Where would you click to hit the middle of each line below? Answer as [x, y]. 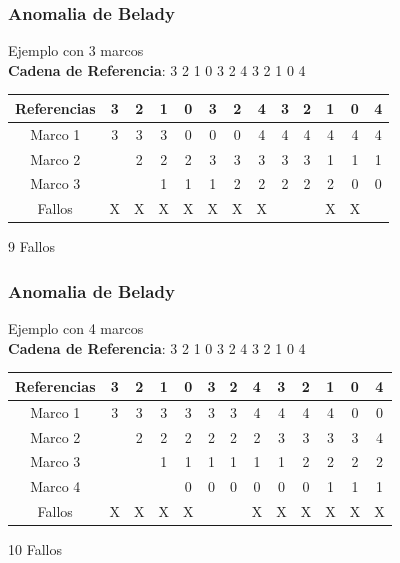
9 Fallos [31, 246]
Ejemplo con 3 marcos [76, 50]
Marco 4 [55, 486]
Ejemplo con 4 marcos [76, 328]
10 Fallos [35, 549]
